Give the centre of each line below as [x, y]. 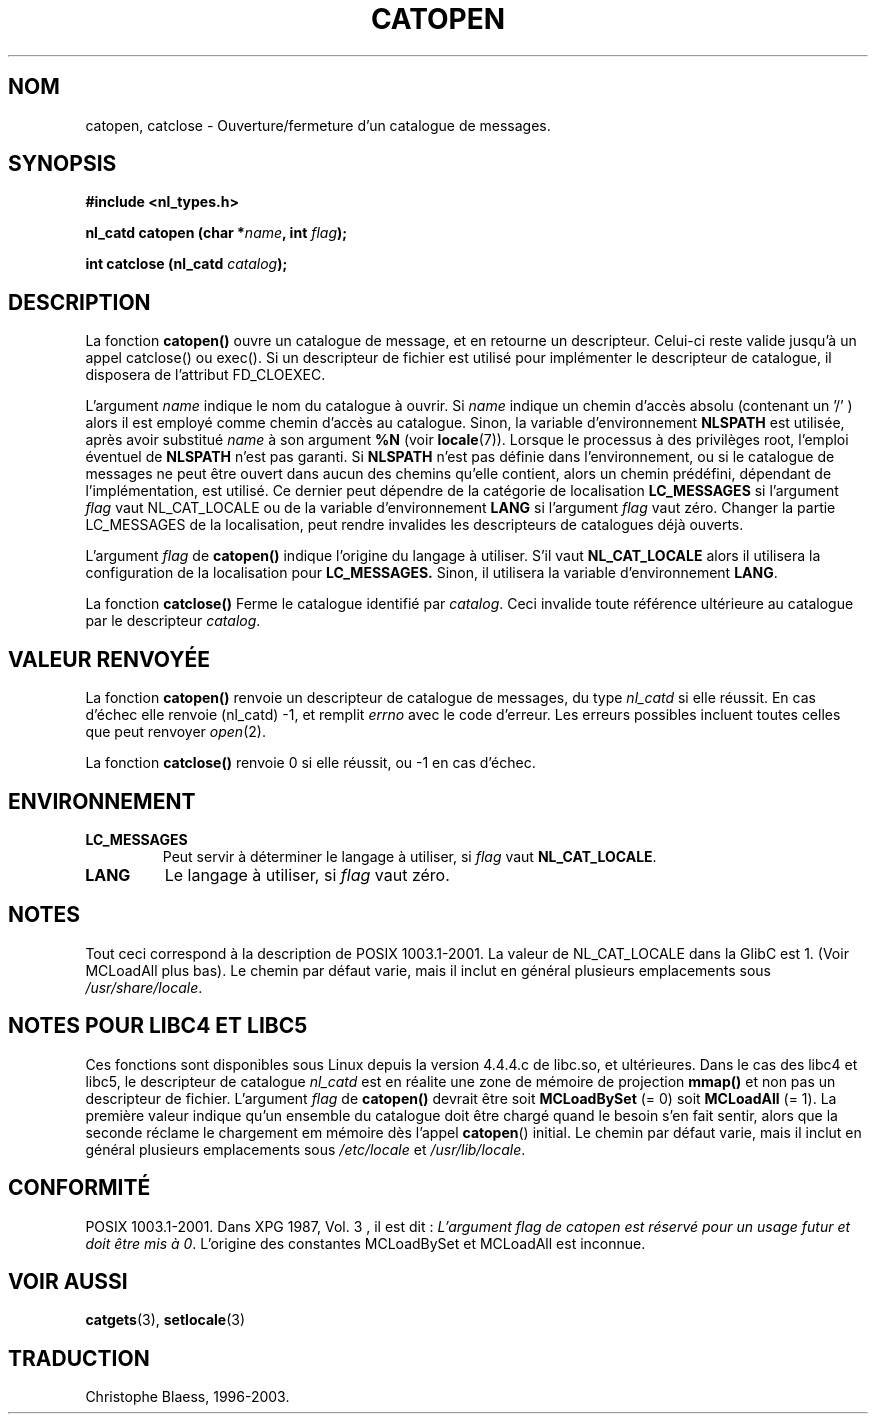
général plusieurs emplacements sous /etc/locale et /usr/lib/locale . [305, 1149]
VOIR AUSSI [68, 1281]
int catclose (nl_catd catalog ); [186, 264]
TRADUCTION [79, 1358]
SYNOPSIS [62, 164]
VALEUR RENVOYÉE [109, 659]
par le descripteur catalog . [173, 621]
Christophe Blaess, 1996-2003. [187, 1397]
